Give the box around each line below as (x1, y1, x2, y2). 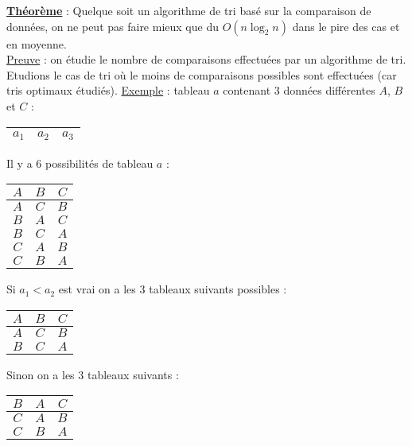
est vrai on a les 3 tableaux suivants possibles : (58, 281, 287, 297)
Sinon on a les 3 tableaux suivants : (6, 366, 179, 382)
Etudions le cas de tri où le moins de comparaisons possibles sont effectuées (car (6, 66, 397, 83)
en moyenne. (6, 35, 67, 52)
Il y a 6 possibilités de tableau (6, 154, 154, 171)
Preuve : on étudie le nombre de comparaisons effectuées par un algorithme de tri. (6, 51, 406, 68)
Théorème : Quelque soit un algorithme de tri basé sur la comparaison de (6, 2, 371, 18)
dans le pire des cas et (292, 17, 400, 34)
